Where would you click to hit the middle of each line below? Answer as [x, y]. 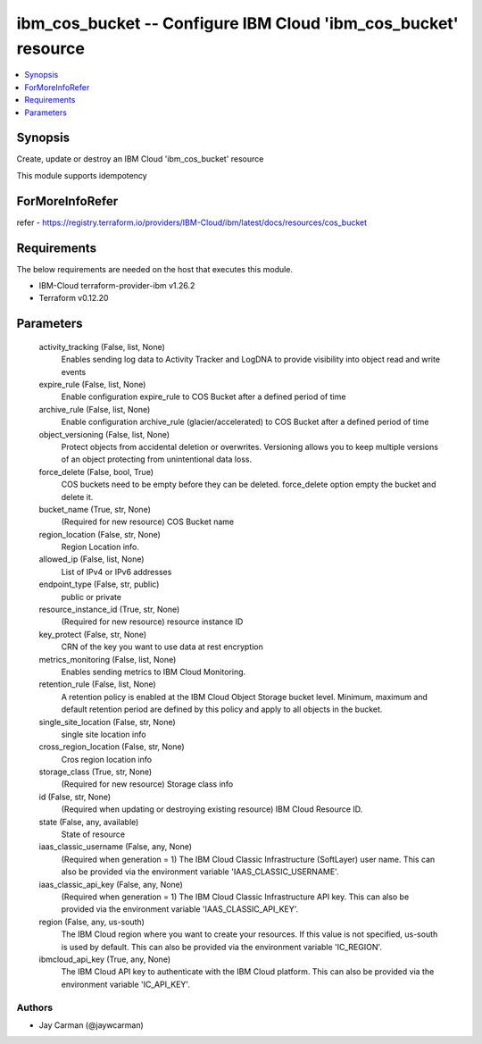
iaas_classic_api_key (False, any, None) [111, 884]
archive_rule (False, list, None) [95, 409]
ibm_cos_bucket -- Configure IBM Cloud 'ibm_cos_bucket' [237, 23]
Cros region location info [106, 759]
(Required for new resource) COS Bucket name [148, 522]
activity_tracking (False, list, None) [102, 347]
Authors [35, 1007]
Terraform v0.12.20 [74, 298]
